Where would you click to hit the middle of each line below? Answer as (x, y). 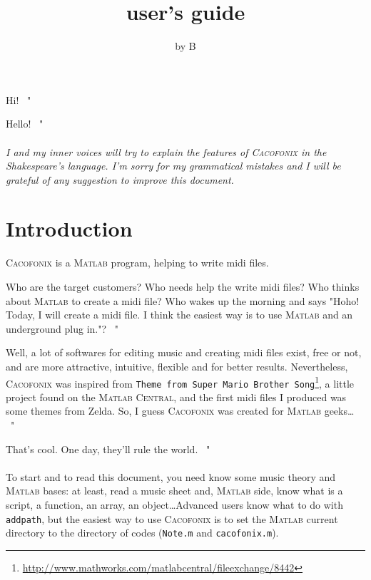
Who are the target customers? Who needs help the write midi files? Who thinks (183, 286)
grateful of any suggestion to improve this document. (120, 179)
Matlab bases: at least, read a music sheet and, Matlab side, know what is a (174, 491)
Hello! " (25, 124)
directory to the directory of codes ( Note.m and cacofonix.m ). (142, 533)
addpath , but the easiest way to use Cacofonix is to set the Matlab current (172, 518)
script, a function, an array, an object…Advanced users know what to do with (174, 505)
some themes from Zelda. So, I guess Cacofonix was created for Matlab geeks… (180, 411)
